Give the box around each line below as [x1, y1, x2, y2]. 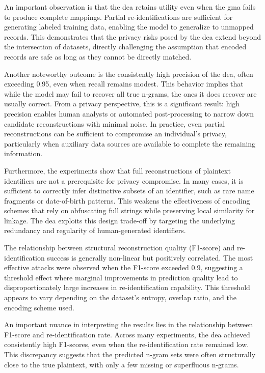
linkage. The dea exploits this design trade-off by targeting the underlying [4, 215, 235, 225]
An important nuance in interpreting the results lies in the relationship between [4, 319, 253, 330]
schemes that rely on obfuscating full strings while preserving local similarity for [4, 205, 255, 216]
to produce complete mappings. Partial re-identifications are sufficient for [4, 11, 233, 22]
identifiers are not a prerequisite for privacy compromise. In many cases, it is [4, 175, 244, 186]
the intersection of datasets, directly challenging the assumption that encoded [4, 41, 247, 52]
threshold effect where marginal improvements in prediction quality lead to [4, 272, 238, 282]
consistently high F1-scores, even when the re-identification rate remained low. [4, 339, 249, 350]
